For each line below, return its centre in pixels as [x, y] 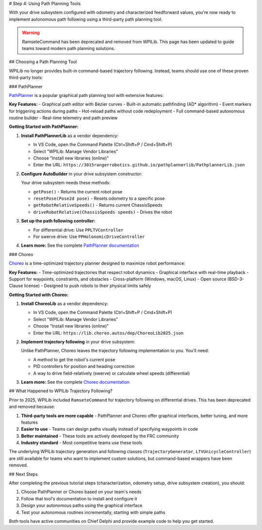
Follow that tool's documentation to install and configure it [79, 498]
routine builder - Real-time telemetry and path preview [63, 118]
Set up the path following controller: [58, 221]
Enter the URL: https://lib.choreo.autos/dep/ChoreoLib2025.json [108, 333]
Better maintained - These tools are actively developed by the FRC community [100, 436]
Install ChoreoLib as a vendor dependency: [65, 304]
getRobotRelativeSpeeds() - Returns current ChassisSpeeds [98, 205]
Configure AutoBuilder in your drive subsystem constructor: [82, 174]
